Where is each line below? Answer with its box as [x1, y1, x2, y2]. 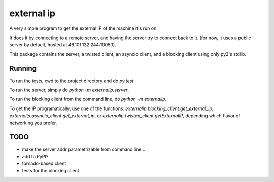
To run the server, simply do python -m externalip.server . [9, 87, 129, 93]
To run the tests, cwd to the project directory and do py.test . [9, 78, 135, 84]
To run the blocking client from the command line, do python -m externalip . [9, 96, 167, 102]
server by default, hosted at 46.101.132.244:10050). [9, 42, 116, 48]
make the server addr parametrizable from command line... [22, 146, 146, 152]
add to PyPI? [22, 153, 49, 159]
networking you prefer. [9, 120, 57, 126]
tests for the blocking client [22, 167, 80, 173]
